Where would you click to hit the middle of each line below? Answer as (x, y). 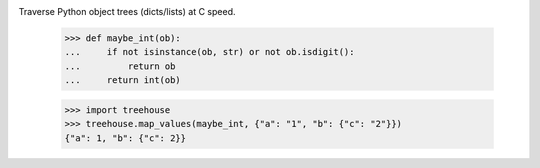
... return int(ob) (123, 80)
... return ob (120, 66)
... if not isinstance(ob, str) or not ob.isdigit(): (209, 52)
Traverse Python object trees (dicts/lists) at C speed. (127, 11)
